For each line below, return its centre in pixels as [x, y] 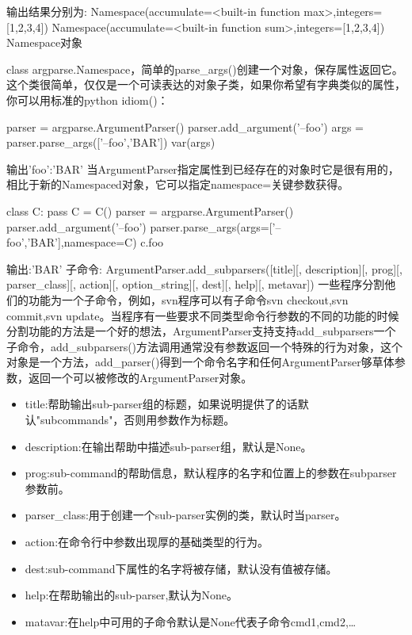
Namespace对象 [45, 42]
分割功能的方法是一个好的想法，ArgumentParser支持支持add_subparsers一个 [201, 331]
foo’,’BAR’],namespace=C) [72, 242]
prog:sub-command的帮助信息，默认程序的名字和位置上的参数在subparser [211, 473]
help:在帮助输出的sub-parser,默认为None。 [131, 595]
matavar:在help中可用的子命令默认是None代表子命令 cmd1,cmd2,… [191, 621]
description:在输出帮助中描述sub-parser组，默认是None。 [168, 446]
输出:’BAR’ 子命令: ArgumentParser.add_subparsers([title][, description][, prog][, [204, 268]
